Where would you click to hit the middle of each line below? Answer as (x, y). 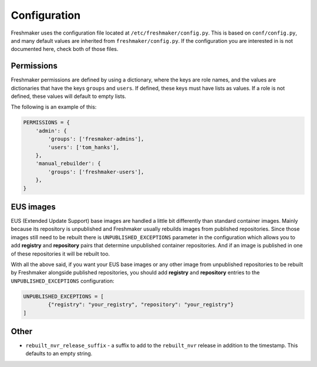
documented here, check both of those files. (65, 49)
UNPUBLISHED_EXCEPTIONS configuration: (63, 281)
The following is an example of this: (54, 107)
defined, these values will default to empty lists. (68, 96)
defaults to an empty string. (59, 354)
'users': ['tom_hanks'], (84, 147)
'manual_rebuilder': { (68, 164)
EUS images (33, 207)
